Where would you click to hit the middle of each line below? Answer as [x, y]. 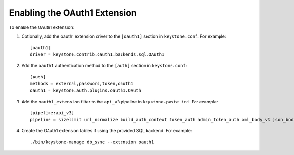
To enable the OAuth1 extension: [42, 27]
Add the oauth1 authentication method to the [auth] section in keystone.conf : [104, 66]
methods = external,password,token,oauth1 [82, 84]
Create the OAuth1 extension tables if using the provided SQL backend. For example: [107, 130]
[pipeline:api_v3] [52, 113]
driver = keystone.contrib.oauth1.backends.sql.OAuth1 [97, 54]
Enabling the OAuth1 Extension [73, 13]
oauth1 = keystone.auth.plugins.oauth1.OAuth [86, 90]
